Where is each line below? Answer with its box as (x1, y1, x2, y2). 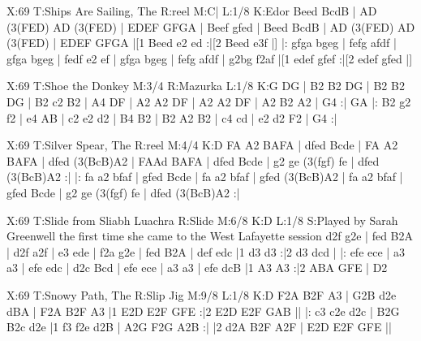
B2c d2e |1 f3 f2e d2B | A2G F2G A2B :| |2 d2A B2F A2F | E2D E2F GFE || (6, 318, 392, 335)
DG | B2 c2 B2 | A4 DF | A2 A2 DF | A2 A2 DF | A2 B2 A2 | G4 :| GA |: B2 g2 (6, 93, 411, 110)
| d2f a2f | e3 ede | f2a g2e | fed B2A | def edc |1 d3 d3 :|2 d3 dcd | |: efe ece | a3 (6, 243, 405, 260)
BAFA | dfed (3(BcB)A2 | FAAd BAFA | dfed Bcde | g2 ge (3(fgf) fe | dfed (6, 152, 380, 169)
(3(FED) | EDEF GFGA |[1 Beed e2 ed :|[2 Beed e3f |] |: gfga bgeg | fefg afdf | (6, 34, 397, 51)
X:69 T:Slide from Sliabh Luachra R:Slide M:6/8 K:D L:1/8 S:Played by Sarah (6, 211, 398, 228)
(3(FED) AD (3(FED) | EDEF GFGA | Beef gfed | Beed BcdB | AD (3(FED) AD (6, 18, 415, 35)
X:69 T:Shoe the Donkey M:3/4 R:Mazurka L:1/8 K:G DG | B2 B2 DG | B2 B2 (6, 77, 405, 94)
